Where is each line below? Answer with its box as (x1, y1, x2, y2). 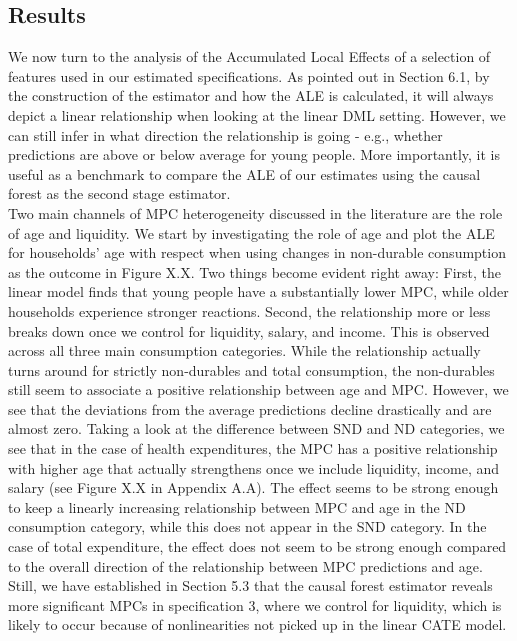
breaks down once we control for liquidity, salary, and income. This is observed (8, 320, 490, 341)
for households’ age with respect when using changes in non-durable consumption (8, 242, 506, 263)
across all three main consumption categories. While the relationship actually (8, 340, 481, 361)
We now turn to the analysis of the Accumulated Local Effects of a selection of (8, 46, 491, 67)
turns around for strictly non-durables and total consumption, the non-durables (8, 359, 495, 380)
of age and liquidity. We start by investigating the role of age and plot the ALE (8, 222, 495, 243)
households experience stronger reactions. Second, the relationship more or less (8, 300, 491, 321)
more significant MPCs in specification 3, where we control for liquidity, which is (8, 594, 502, 615)
